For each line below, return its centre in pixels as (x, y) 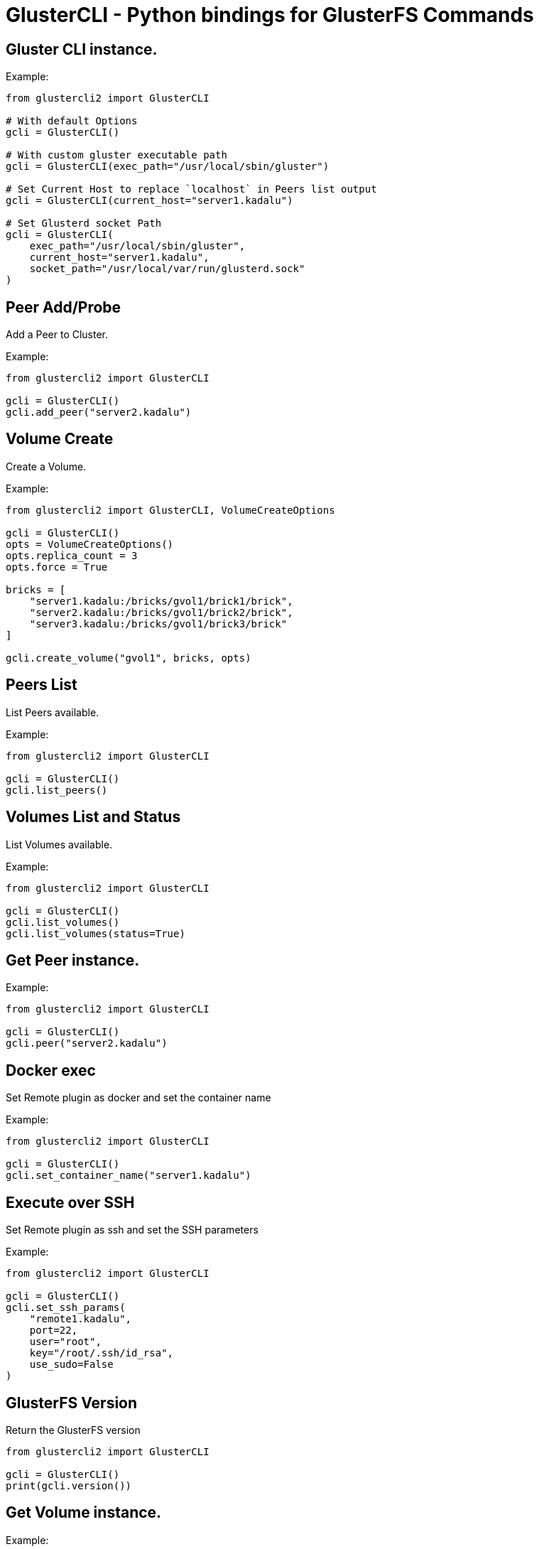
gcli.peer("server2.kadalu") (87, 1043)
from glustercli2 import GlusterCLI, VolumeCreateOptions (170, 510)
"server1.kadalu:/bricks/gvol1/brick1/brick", (161, 601)
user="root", (65, 1342)
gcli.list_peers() (57, 790)
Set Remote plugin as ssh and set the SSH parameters (132, 1230)
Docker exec (51, 1070)
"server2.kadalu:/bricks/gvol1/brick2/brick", (161, 612)
